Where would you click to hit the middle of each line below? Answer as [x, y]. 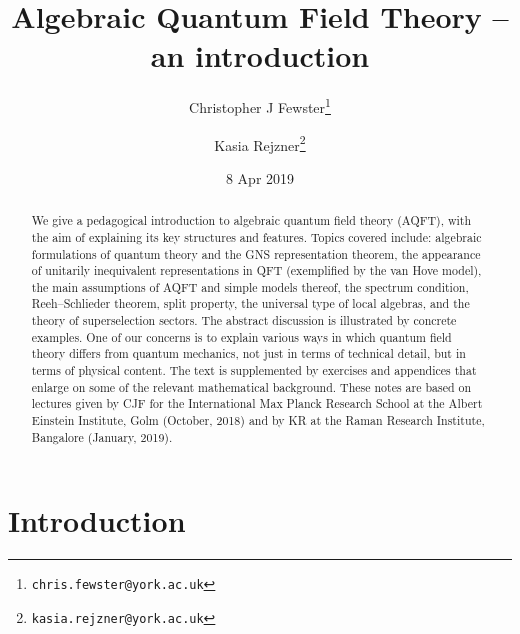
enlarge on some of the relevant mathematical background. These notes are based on [251, 386]
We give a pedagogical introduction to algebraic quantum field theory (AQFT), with [251, 220]
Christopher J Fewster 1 [260, 105]
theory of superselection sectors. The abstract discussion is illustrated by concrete [244, 320]
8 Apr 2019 [260, 177]
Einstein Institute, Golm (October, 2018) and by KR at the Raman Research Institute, [258, 420]
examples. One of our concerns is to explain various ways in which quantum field [241, 336]
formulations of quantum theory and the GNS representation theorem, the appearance [256, 253]
